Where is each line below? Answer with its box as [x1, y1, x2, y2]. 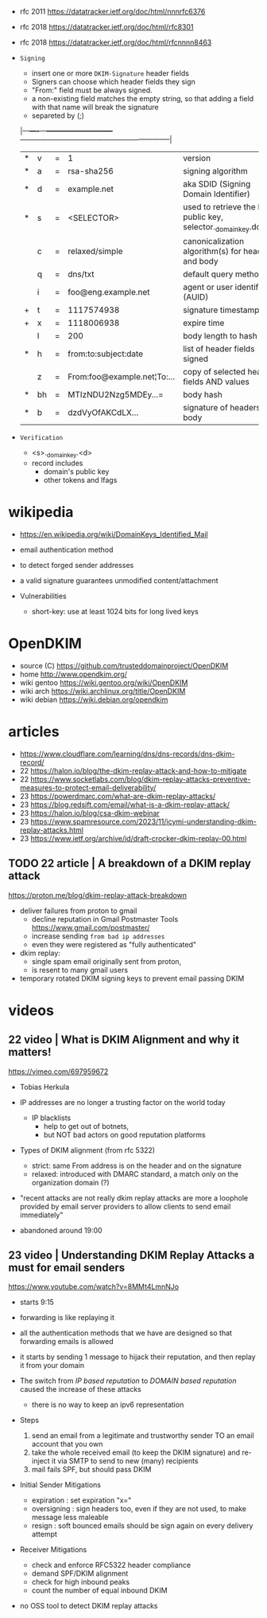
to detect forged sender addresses [19, 560, 134, 570]
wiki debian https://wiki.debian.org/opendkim [19, 695, 168, 704]
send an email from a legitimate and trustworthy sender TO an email [31, 1431, 254, 1440]
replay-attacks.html [19, 825, 83, 835]
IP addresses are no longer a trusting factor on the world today [19, 1097, 226, 1107]
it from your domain [19, 1361, 85, 1370]
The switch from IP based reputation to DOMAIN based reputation [19, 1376, 237, 1385]
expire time [182, 318, 225, 329]
